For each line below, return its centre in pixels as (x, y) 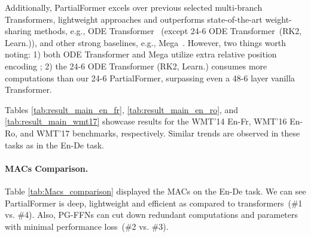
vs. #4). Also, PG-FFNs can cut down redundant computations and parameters (152, 215)
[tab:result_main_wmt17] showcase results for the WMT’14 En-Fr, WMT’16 (146, 121)
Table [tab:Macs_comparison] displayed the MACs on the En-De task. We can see (155, 191)
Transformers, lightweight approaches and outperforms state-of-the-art (134, 19)
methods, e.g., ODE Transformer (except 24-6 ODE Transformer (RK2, (168, 31)
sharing (18, 31)
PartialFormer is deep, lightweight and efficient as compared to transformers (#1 (154, 203)
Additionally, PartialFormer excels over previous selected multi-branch (134, 7)
